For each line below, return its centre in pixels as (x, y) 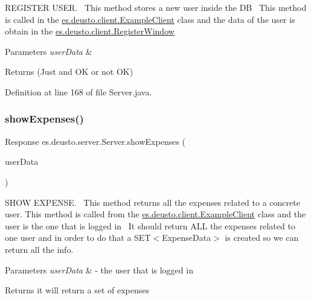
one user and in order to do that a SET (78, 238)
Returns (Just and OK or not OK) (69, 72)
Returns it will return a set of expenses (77, 290)
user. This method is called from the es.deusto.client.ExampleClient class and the (155, 214)
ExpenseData (187, 238)
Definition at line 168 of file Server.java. (79, 91)
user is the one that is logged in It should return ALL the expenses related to (150, 225)
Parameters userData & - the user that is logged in (99, 270)
